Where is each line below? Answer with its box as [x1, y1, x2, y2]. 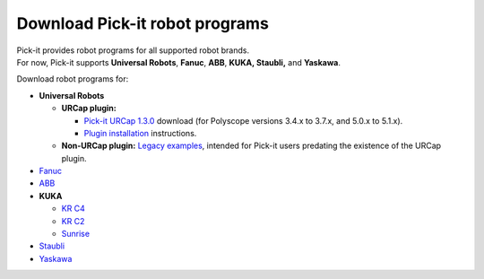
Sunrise [61, 229, 90, 240]
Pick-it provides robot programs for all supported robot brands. [16, 45, 250, 56]
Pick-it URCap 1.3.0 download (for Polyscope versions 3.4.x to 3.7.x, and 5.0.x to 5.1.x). [83, 115, 403, 126]
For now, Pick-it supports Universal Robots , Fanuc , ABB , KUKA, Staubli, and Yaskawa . [16, 57, 341, 67]
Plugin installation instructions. [83, 127, 197, 138]
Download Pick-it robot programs [16, 13, 269, 33]
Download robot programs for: [16, 74, 129, 84]
